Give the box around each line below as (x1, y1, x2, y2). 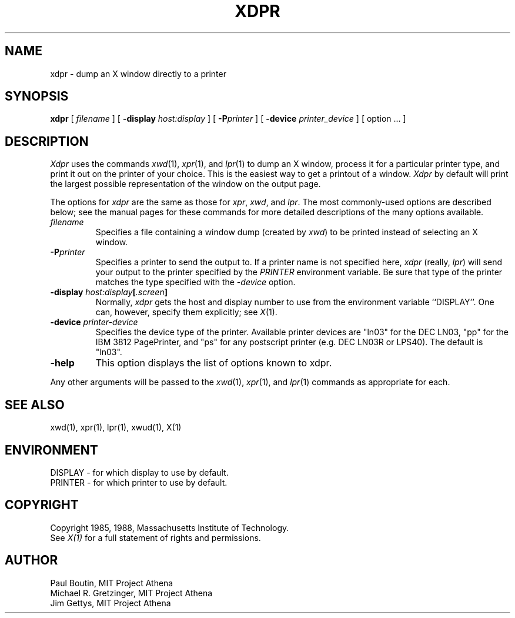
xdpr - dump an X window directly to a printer (50, 68, 226, 79)
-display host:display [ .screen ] (50, 287, 168, 298)
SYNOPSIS (5, 89, 69, 104)
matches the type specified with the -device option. (95, 277, 296, 288)
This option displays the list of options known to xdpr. (95, 357, 332, 369)
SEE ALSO (5, 397, 65, 412)
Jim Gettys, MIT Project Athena (50, 597, 171, 608)
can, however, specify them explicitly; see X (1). (95, 307, 277, 318)
